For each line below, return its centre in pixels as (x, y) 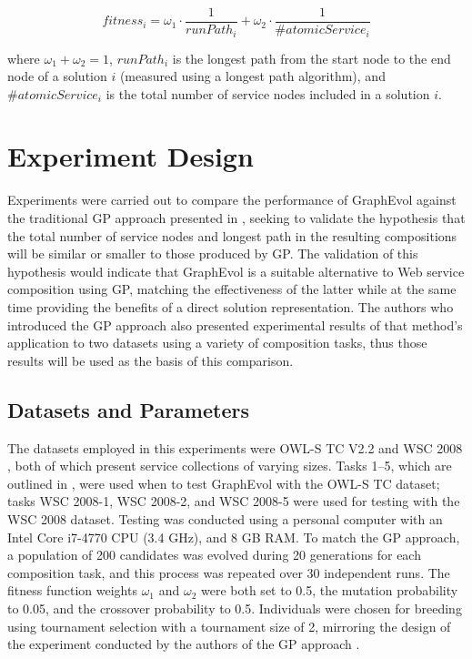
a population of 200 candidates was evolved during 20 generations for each (214, 555)
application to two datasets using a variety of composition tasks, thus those (217, 343)
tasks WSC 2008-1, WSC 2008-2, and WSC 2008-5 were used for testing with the (234, 501)
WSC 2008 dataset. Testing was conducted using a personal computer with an (225, 518)
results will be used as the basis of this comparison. (151, 360)
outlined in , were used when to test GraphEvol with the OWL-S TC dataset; (224, 483)
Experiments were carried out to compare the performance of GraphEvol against (232, 200)
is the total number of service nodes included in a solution (268, 93)
